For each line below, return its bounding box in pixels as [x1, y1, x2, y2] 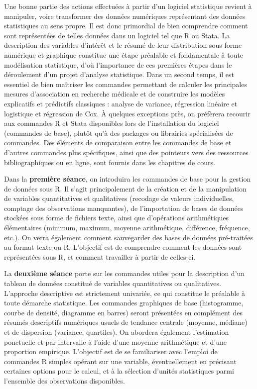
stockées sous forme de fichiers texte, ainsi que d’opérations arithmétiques [4, 212, 229, 223]
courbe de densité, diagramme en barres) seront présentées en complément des [4, 307, 243, 317]
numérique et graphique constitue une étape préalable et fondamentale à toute [4, 49, 244, 60]
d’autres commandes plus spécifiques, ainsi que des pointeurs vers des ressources [4, 147, 249, 157]
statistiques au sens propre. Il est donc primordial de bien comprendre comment [4, 20, 248, 31]
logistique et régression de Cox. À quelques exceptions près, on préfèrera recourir [4, 108, 251, 118]
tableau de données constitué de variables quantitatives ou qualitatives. [4, 278, 221, 289]
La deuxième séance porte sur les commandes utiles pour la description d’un [4, 268, 245, 279]
